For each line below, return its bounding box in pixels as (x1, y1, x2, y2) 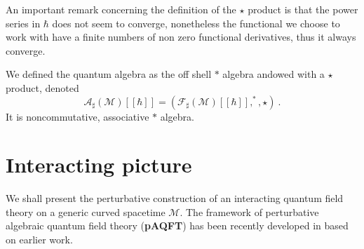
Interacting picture (6, 150, 192, 179)
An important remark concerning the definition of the (6, 2, 236, 16)
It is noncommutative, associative (6, 109, 149, 123)
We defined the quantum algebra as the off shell (6, 67, 212, 81)
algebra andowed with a (222, 67, 325, 81)
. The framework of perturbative (180, 204, 319, 219)
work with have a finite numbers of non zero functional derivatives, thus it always (6, 29, 356, 44)
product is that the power (248, 2, 358, 16)
